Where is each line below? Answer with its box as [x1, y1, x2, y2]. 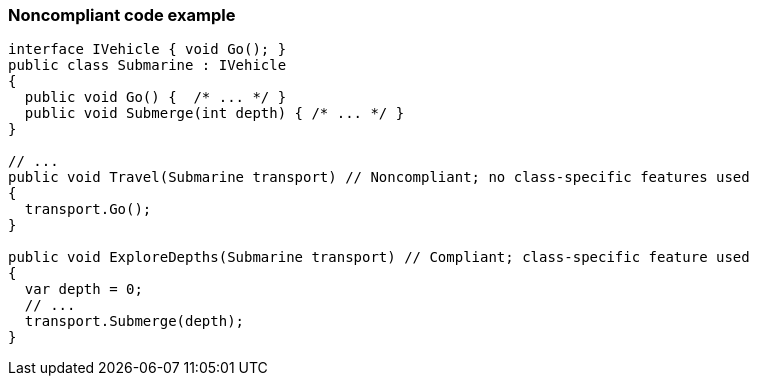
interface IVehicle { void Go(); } [8, 41, 287, 58]
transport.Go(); [24, 201, 152, 218]
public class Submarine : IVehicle [8, 57, 287, 74]
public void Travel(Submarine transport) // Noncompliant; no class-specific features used [8, 169, 750, 186]
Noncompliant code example [8, 5, 236, 25]
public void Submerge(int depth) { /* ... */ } [24, 105, 405, 122]
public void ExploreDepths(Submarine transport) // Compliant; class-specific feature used [8, 249, 750, 266]
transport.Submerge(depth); [24, 313, 245, 330]
